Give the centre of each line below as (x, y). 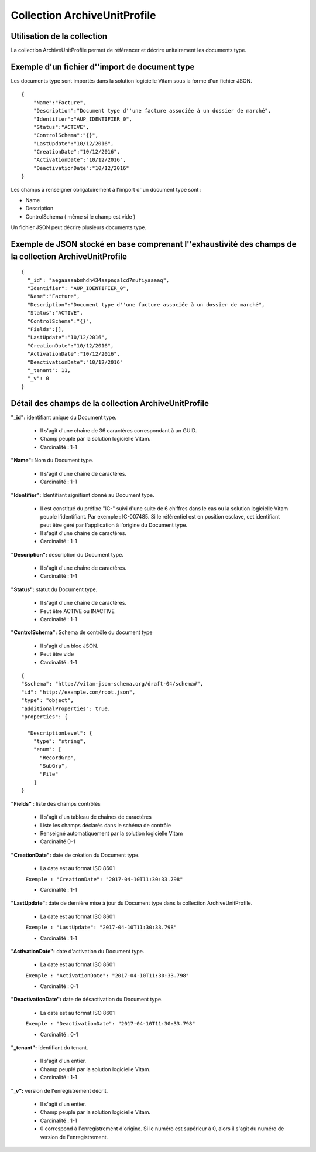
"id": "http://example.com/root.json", (78, 692)
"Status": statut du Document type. (54, 589)
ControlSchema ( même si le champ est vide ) (80, 216)
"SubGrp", (54, 766)
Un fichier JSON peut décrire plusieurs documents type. (78, 227)
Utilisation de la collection (59, 36)
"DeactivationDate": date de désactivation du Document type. (87, 1000)
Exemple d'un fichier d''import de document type (103, 67)
